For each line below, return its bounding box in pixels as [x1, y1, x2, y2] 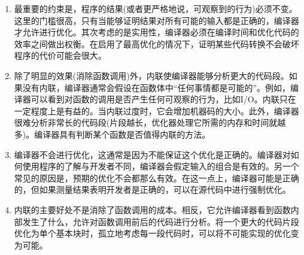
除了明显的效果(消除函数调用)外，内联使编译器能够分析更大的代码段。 [14, 69, 289, 81]
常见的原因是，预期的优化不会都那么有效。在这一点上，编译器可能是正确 [14, 171, 299, 184]
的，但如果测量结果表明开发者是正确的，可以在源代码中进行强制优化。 [14, 183, 291, 196]
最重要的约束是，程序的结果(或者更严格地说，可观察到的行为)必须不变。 [14, 2, 297, 14]
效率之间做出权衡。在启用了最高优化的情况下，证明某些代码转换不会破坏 [14, 37, 299, 50]
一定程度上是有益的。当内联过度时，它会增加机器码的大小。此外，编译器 [14, 104, 299, 117]
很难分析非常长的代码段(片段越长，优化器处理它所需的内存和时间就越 [14, 116, 286, 129]
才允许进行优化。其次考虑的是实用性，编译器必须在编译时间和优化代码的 [14, 26, 299, 38]
